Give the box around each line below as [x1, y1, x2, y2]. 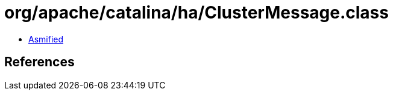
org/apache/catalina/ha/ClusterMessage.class [4, 2, 389, 23]
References [4, 54, 75, 70]
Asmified [28, 33, 64, 44]
